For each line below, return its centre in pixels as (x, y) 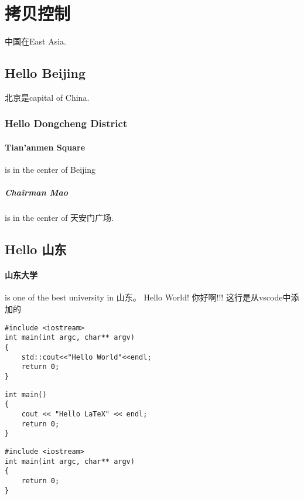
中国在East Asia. (35, 41)
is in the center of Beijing (50, 170)
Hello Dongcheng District (66, 123)
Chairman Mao (37, 192)
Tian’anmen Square (45, 147)
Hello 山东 (36, 249)
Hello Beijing (45, 73)
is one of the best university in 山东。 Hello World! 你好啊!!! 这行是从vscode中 (148, 297)
